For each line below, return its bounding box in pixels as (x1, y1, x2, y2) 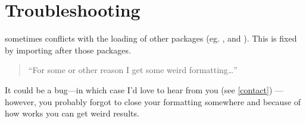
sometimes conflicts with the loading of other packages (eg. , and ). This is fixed (5, 32, 297, 45)
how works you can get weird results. (5, 107, 139, 119)
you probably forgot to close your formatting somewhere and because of (39, 95, 301, 108)
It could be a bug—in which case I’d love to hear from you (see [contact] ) (5, 83, 273, 96)
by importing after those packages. (5, 43, 131, 56)
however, (5, 95, 36, 108)
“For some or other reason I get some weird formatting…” (28, 64, 238, 76)
